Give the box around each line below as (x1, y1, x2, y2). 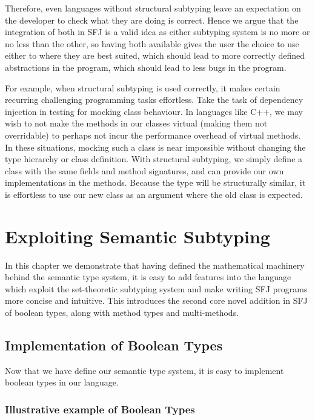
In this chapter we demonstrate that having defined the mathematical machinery (5, 258, 305, 271)
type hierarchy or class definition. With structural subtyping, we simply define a (5, 153, 303, 165)
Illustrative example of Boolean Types (5, 401, 195, 416)
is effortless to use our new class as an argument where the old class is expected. (5, 188, 303, 200)
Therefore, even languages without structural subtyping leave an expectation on (5, 2, 301, 14)
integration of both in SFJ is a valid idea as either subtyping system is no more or (5, 25, 310, 38)
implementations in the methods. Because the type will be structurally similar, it (5, 176, 306, 189)
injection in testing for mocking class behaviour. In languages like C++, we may (5, 105, 303, 117)
